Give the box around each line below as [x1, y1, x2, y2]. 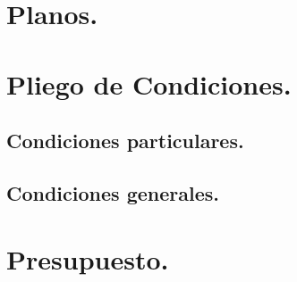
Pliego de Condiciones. [6, 65, 292, 102]
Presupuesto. [6, 240, 169, 277]
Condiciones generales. [6, 178, 219, 206]
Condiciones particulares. [6, 127, 244, 154]
